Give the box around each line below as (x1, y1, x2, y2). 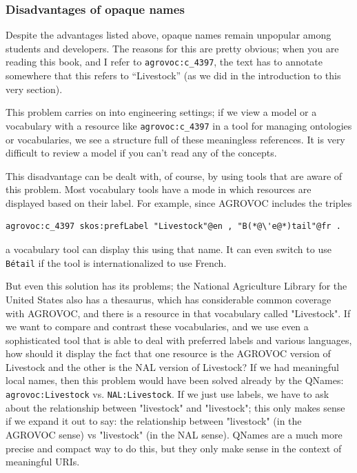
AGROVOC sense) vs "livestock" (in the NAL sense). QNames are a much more (6, 427, 343, 441)
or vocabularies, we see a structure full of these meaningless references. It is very (6, 132, 345, 146)
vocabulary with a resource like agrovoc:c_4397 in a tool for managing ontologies (6, 118, 352, 132)
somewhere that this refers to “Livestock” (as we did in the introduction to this (6, 68, 341, 83)
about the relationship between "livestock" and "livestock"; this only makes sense (6, 400, 345, 414)
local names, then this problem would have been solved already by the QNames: (6, 373, 344, 388)
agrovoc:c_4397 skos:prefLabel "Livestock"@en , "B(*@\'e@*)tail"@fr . (6, 221, 341, 232)
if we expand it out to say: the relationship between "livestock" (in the (6, 414, 302, 428)
